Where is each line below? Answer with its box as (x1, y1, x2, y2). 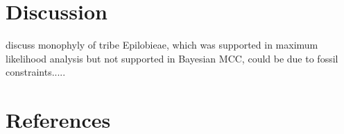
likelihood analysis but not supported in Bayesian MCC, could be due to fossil (6, 51, 338, 65)
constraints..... (6, 65, 66, 79)
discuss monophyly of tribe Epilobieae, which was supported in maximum (6, 37, 318, 52)
